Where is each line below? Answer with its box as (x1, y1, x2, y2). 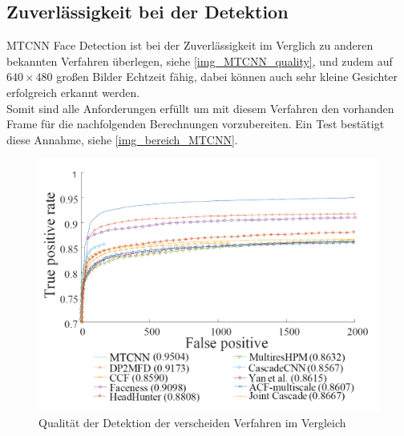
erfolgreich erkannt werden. (6, 83, 140, 100)
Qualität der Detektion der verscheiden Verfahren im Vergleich (38, 414, 346, 431)
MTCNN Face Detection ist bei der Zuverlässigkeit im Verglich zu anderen (6, 37, 374, 54)
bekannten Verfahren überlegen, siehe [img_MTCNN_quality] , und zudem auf (6, 52, 393, 69)
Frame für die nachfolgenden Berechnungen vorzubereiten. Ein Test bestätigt (6, 115, 385, 132)
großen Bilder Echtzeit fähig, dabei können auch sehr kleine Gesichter (56, 68, 398, 85)
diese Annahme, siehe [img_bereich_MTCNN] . (6, 131, 238, 147)
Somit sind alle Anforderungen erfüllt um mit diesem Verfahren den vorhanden (6, 99, 394, 116)
